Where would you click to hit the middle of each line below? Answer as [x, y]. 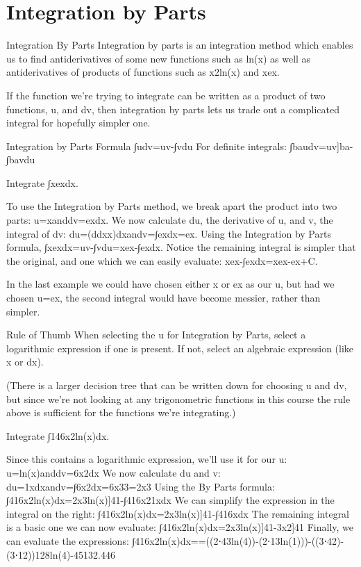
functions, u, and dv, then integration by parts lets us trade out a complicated [173, 109]
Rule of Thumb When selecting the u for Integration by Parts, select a [156, 335]
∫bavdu [21, 159]
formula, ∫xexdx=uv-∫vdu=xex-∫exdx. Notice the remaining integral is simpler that [181, 247]
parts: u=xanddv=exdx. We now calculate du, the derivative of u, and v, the [170, 220]
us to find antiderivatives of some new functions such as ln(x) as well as [159, 58]
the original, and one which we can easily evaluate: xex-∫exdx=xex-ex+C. [162, 260]
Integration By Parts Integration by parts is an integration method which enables [180, 45]
